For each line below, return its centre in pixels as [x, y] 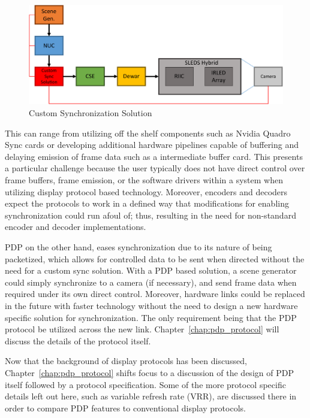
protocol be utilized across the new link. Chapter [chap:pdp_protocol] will [142, 329]
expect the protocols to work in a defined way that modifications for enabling [147, 203]
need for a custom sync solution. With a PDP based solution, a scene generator [151, 270]
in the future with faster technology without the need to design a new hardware [151, 305]
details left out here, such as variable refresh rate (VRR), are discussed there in [151, 396]
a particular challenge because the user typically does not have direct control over [155, 168]
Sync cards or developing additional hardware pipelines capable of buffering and [152, 145]
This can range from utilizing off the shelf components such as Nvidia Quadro [148, 133]
